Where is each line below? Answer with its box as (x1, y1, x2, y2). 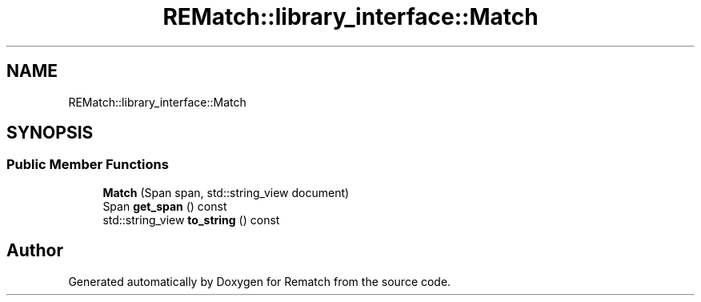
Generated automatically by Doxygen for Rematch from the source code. (68, 274, 451, 288)
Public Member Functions (6, 156, 169, 173)
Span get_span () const (102, 199, 227, 213)
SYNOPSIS (6, 123, 94, 143)
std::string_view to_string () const (102, 212, 280, 227)
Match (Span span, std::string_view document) (102, 185, 350, 199)
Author (6, 240, 63, 261)
